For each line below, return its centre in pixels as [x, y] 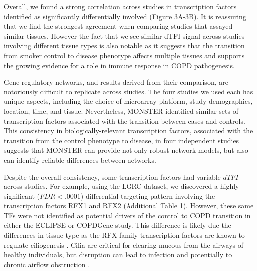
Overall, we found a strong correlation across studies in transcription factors [120, 6]
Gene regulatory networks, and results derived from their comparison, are [116, 82]
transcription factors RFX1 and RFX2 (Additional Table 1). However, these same [129, 206]
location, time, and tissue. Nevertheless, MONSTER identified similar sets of [121, 111]
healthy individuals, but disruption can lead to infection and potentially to [118, 254]
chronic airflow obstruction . [47, 264]
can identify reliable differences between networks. [80, 159]
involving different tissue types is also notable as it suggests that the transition [124, 45]
